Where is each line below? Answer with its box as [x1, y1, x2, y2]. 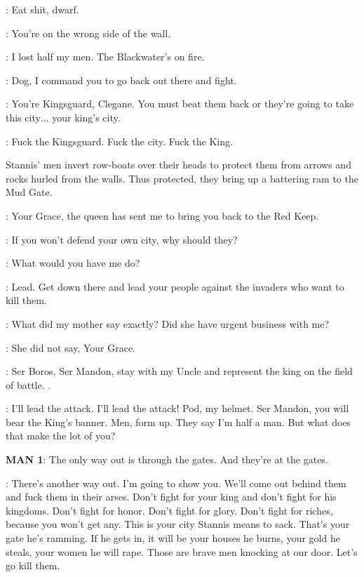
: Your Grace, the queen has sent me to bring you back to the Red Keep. [6, 208, 319, 223]
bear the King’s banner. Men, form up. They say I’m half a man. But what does [6, 414, 351, 429]
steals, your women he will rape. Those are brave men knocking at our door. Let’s [6, 544, 358, 559]
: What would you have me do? [6, 256, 140, 270]
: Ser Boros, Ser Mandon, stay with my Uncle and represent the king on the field [6, 364, 353, 378]
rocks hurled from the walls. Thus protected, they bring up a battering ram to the [6, 171, 358, 185]
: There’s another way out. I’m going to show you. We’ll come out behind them [6, 475, 346, 490]
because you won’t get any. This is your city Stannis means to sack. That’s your [6, 517, 350, 531]
